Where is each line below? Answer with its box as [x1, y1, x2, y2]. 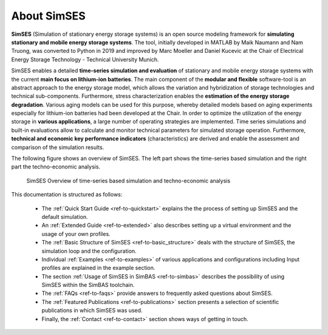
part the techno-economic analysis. [11, 163, 100, 170]
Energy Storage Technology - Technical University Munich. [11, 55, 159, 63]
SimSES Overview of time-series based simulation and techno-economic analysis [26, 177, 231, 184]
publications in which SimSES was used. [41, 307, 143, 314]
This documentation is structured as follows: [11, 191, 123, 198]
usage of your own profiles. [41, 230, 111, 237]
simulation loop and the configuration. [41, 247, 137, 255]
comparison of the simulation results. [11, 143, 104, 151]
